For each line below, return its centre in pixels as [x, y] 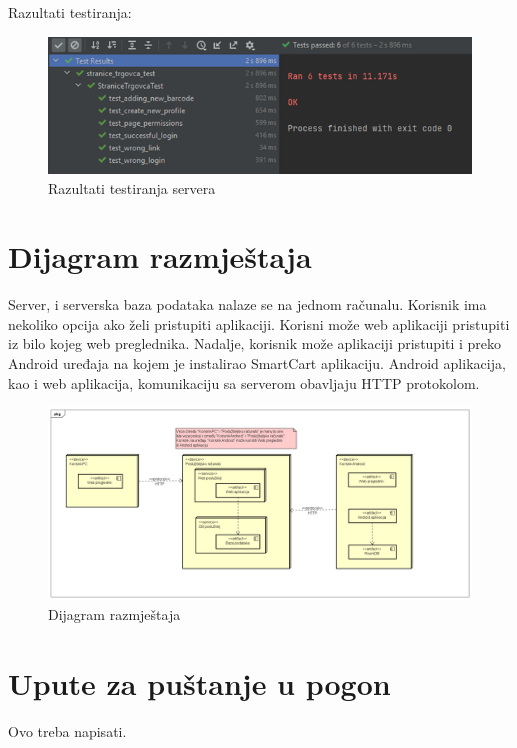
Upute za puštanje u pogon [199, 682]
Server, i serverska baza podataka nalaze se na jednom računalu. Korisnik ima [247, 304]
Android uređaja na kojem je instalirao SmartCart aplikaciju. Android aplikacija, [257, 363]
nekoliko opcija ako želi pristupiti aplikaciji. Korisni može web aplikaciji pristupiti [259, 323]
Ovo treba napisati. [67, 730]
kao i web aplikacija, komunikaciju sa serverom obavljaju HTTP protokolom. [244, 382]
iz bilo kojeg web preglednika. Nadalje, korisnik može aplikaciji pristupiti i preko [255, 343]
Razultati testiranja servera [132, 187]
